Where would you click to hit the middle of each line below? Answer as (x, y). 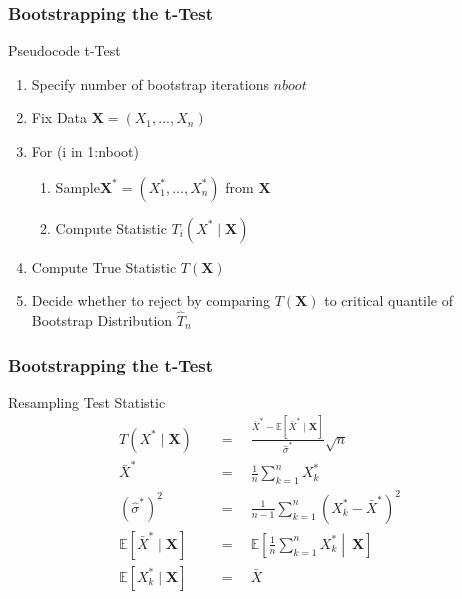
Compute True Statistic (104, 266)
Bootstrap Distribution (102, 320)
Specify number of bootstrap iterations (150, 83)
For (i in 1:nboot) (85, 151)
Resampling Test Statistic (87, 401)
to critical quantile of (389, 300)
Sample (77, 186)
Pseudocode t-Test (64, 50)
